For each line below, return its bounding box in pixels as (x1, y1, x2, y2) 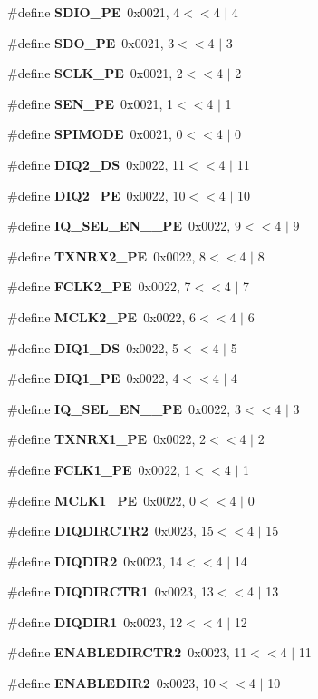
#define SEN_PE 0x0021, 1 (7, 94, 173, 113)
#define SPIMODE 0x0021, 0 (7, 124, 183, 143)
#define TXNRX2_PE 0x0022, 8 (7, 246, 207, 265)
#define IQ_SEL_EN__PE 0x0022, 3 (7, 399, 241, 418)
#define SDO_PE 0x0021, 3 (7, 33, 175, 52)
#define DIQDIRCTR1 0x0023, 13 (7, 582, 214, 601)
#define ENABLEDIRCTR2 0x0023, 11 (7, 643, 247, 662)
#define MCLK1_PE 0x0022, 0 (7, 490, 197, 509)
